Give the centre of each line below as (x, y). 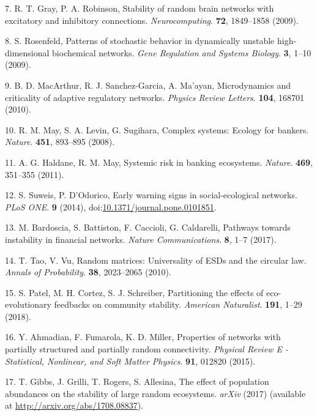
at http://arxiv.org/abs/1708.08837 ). (74, 405)
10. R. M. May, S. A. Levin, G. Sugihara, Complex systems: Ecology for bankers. (157, 129)
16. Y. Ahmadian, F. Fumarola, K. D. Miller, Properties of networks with (143, 337)
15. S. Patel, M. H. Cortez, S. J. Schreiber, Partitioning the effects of (134, 292)
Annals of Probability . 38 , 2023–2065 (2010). (88, 272)
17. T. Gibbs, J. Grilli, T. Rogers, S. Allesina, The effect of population (137, 381)
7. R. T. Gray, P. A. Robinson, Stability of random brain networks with (140, 8)
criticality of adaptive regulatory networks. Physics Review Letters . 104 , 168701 (155, 97)
